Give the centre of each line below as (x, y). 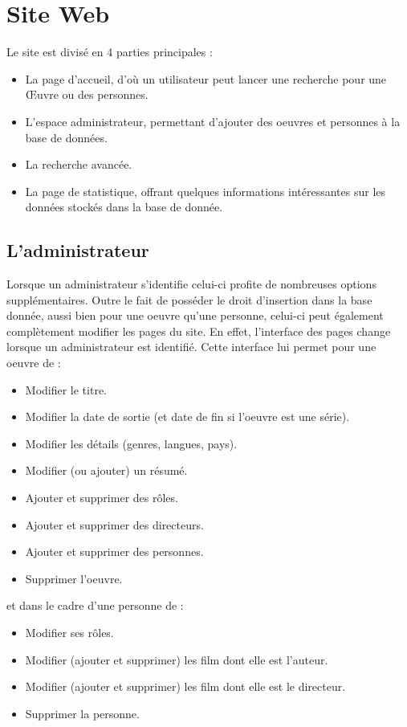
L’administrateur (78, 250)
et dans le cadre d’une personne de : (95, 605)
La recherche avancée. (79, 164)
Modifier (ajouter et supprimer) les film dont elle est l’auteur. (177, 659)
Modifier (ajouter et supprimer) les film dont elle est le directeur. (185, 686)
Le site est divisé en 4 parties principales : (110, 52)
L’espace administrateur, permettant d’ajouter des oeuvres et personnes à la (213, 121)
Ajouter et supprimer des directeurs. (114, 524)
